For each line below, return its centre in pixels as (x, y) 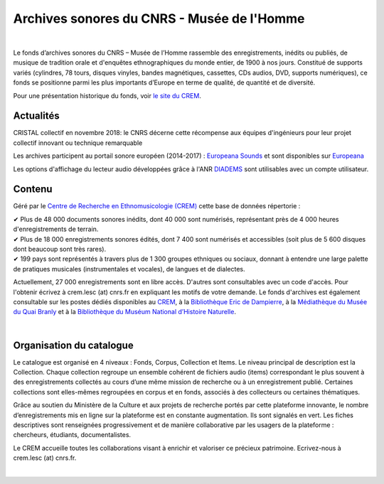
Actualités (36, 116)
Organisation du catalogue (74, 345)
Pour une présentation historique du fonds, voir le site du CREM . (107, 95)
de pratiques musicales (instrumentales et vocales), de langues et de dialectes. (129, 269)
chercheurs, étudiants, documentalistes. (72, 435)
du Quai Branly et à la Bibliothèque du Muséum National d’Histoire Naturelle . (124, 312)
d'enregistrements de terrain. (56, 229)
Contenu (33, 189)
